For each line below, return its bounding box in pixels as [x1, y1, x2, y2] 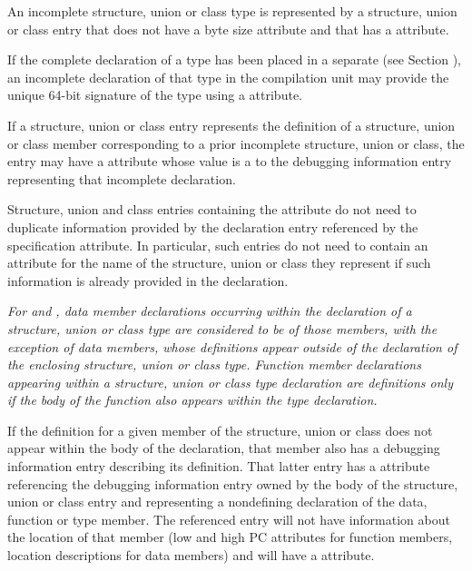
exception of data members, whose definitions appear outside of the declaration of [7, 337, 457, 356]
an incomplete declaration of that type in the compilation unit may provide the [7, 67, 449, 86]
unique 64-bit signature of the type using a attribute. [7, 85, 302, 104]
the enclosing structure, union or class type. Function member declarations [7, 355, 421, 374]
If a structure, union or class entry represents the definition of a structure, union [7, 115, 456, 134]
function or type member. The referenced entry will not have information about [7, 509, 450, 528]
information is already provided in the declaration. [7, 271, 289, 290]
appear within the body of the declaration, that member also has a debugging [7, 438, 440, 458]
